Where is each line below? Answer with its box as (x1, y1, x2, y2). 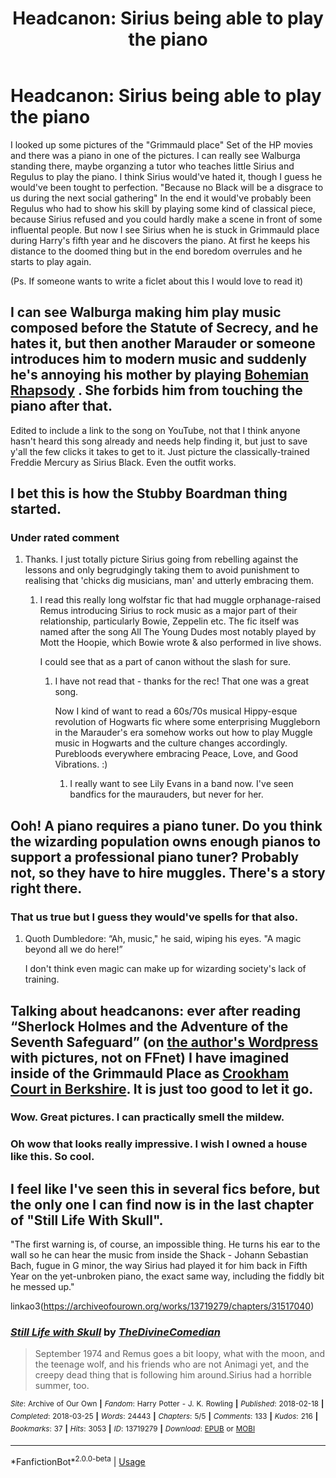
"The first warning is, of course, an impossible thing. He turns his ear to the (10, 1238, 321, 1251)
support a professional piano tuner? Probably (10, 848, 300, 866)
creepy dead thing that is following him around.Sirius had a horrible (34, 1369, 312, 1381)
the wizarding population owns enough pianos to (10, 833, 322, 850)
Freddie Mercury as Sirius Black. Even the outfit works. (10, 456, 237, 468)
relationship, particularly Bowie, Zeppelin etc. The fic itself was (39, 615, 300, 627)
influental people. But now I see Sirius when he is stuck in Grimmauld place (10, 223, 320, 236)
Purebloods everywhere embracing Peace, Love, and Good (54, 748, 299, 760)
